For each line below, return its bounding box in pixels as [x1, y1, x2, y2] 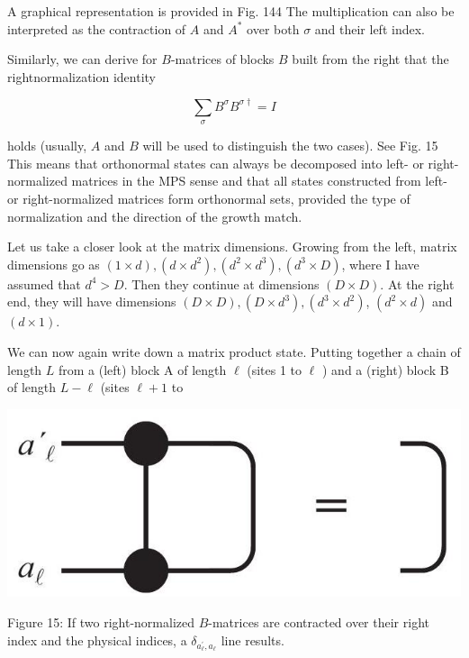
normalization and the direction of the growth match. [7, 206, 302, 225]
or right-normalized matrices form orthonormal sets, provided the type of [7, 189, 410, 208]
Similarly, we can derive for [7, 50, 158, 69]
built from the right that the [292, 50, 449, 69]
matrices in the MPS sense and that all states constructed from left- [71, 171, 447, 190]
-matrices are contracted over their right [208, 613, 429, 632]
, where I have [341, 254, 419, 273]
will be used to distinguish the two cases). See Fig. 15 [142, 136, 438, 155]
